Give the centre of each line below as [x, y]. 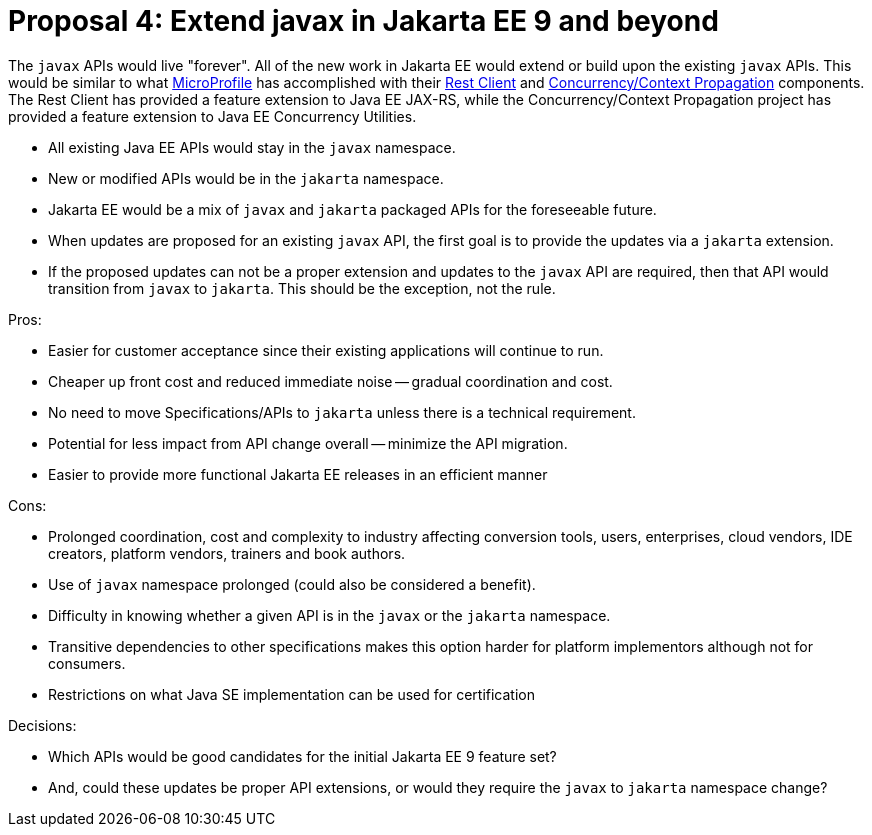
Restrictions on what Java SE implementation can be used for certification [291, 694]
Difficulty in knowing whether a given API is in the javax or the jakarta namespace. [329, 615]
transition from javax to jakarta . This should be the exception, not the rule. [302, 288]
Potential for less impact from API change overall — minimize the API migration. [308, 443]
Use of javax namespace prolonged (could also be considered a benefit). [292, 584]
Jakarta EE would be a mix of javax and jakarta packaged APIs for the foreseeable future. [352, 209]
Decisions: [42, 725]
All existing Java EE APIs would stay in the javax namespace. [252, 147]
